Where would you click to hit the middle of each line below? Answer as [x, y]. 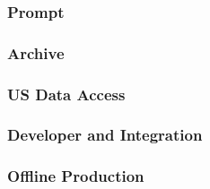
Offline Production [76, 176]
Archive [36, 52]
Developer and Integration [105, 135]
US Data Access [66, 94]
